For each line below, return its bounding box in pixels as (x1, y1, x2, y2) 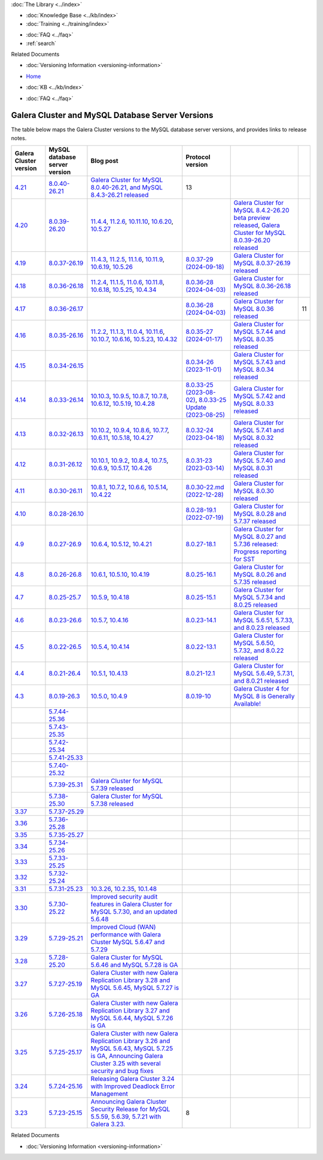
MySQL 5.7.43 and (233, 358, 285, 366)
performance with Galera (90, 930, 161, 939)
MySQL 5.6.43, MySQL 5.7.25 (90, 1044, 173, 1053)
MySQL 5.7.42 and (233, 392, 285, 400)
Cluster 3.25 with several (90, 1059, 161, 1068)
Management (90, 1090, 128, 1098)
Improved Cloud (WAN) (90, 923, 156, 932)
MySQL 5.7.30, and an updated (90, 908, 178, 916)
